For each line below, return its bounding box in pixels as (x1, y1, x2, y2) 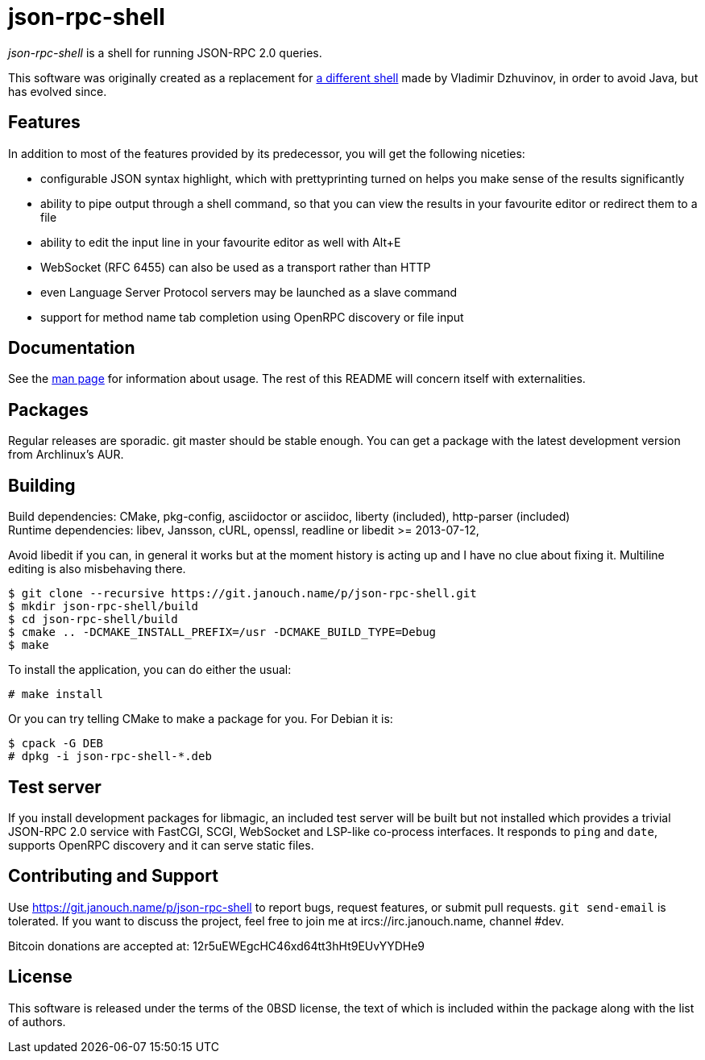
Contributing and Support (8, 866, 218, 887)
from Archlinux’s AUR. (8, 447, 124, 462)
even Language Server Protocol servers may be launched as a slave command (40, 285, 458, 299)
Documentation (8, 338, 135, 359)
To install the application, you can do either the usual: (8, 663, 292, 677)
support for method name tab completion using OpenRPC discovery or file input (40, 310, 464, 324)
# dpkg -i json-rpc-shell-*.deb (8, 750, 212, 763)
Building (8, 475, 76, 496)
